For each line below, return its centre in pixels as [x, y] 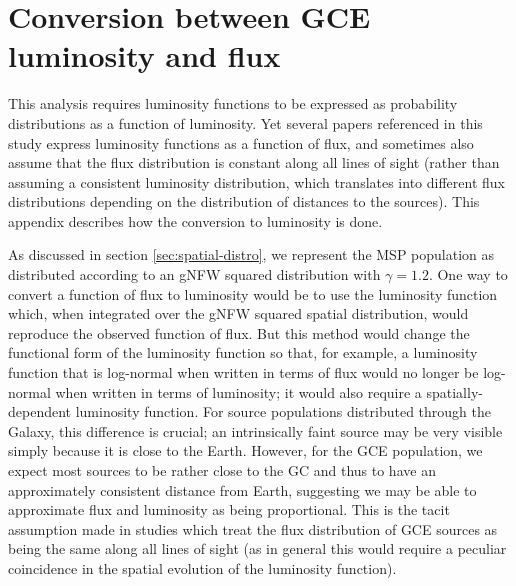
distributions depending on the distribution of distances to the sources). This [244, 201]
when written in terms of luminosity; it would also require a [238, 391]
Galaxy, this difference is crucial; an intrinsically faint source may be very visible [255, 430]
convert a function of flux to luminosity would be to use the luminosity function [253, 293]
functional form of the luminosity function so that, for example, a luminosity [243, 352]
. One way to [468, 274]
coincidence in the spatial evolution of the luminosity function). [202, 567]
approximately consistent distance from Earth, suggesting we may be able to [242, 489]
